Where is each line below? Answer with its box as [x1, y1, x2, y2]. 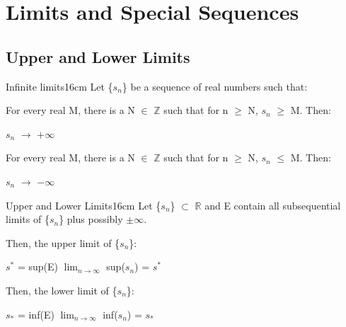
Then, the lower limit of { [6, 282, 117, 297]
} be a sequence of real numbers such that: [122, 79, 308, 93]
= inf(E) [17, 306, 54, 321]
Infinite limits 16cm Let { [6, 79, 113, 93]
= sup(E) [17, 259, 58, 274]
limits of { [6, 212, 50, 226]
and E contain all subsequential [204, 197, 341, 212]
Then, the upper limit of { [6, 235, 120, 250]
